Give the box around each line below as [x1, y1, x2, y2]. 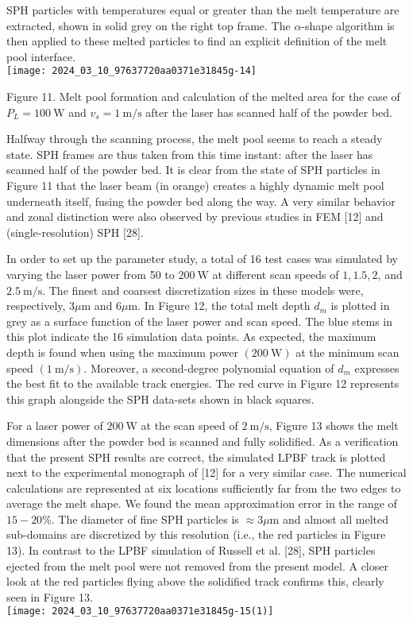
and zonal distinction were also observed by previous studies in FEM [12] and [6, 208, 384, 225]
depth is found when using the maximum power [6, 343, 238, 360]
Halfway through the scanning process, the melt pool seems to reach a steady [6, 130, 383, 147]
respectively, [6, 297, 66, 314]
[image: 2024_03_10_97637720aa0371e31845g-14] [6, 65, 257, 77]
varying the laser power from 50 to [6, 265, 175, 282]
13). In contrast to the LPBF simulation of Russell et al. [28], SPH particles [6, 542, 376, 559]
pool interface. [6, 48, 76, 64]
